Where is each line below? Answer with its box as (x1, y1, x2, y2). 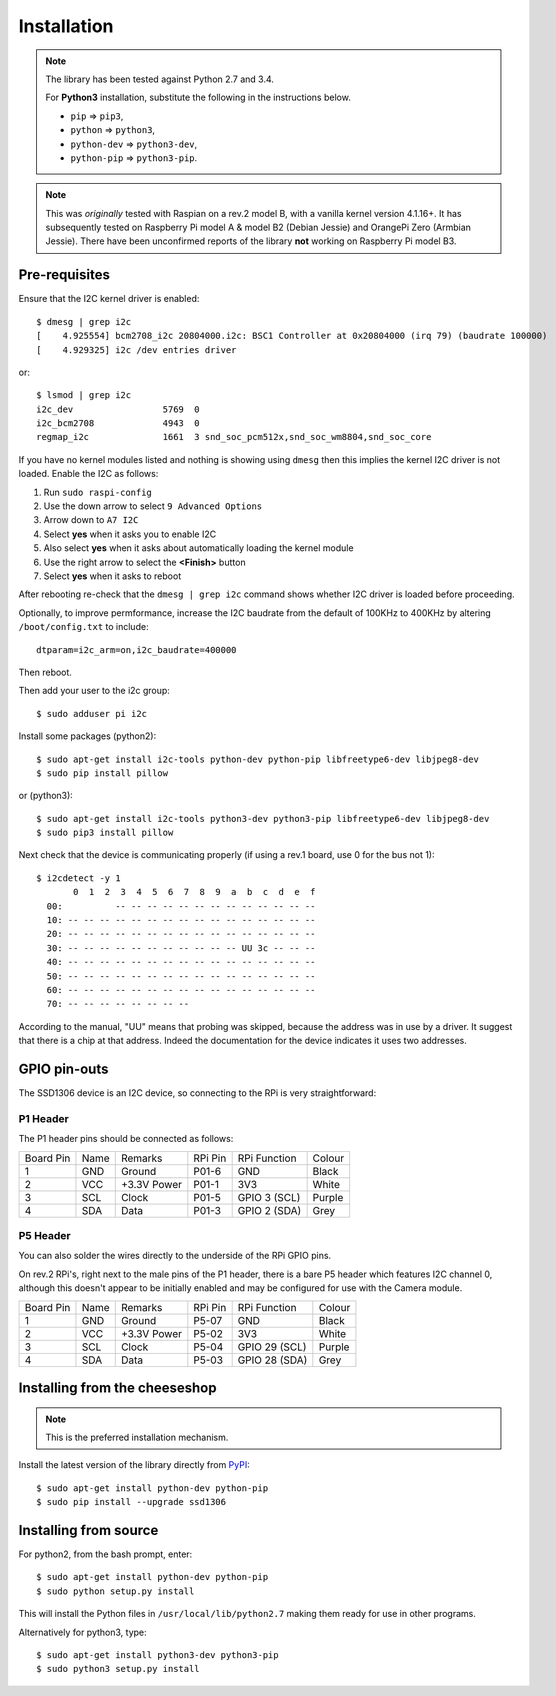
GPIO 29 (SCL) (237, 1340, 307, 1354)
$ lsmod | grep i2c (36, 390, 132, 401)
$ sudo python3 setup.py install (36, 1663, 200, 1675)
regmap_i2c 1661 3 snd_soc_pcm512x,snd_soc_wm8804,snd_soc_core (36, 431, 432, 443)
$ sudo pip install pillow (36, 767, 169, 779)
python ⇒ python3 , (70, 124, 155, 136)
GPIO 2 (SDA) (237, 1203, 302, 1217)
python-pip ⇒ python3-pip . (70, 151, 198, 164)
